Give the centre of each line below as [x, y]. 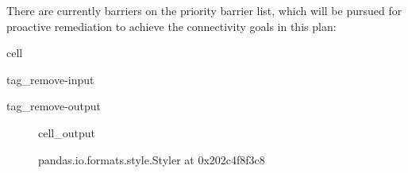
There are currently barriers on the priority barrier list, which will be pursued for [204, 10]
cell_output [67, 132]
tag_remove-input [50, 79]
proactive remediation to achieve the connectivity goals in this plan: [171, 26]
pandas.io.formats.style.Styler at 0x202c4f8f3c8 [152, 159]
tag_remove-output [54, 106]
